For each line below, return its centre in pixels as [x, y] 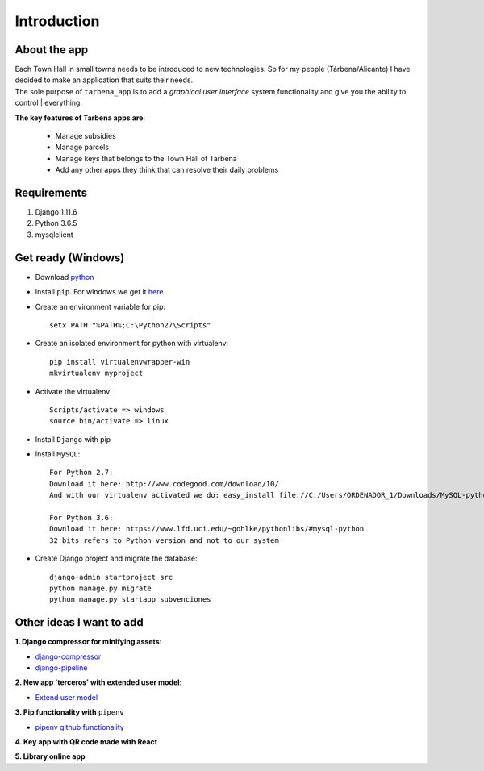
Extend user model [67, 697]
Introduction [57, 21]
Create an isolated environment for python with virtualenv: [132, 344]
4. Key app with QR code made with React [86, 742]
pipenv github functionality [79, 727]
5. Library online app [50, 756]
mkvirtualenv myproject [96, 373]
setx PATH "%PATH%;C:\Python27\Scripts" [130, 325]
